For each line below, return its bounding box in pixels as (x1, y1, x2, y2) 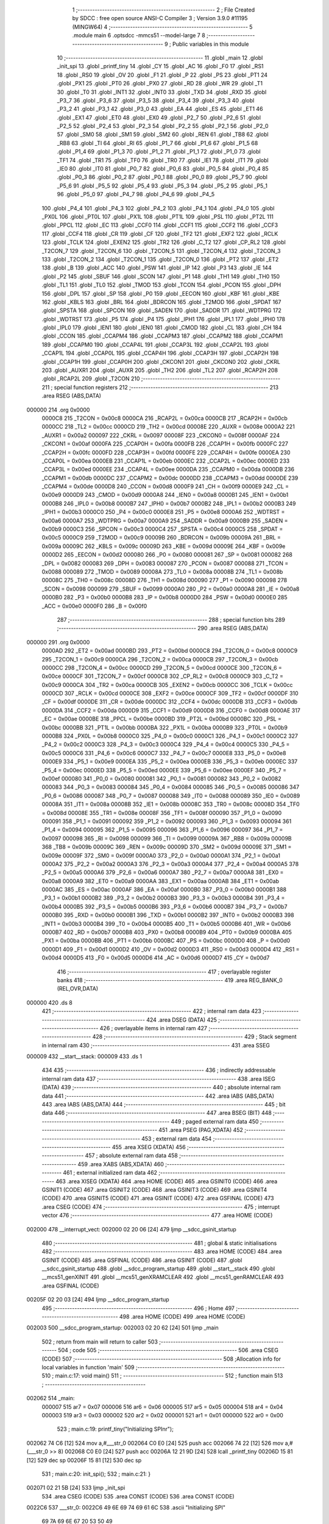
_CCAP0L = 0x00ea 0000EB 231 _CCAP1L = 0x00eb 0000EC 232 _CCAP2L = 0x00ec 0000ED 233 (41, 457, 290, 465)
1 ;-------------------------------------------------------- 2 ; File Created (72, 6, 255, 13)
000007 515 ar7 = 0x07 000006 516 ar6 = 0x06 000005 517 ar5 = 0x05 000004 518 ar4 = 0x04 (41, 1403, 283, 1411)
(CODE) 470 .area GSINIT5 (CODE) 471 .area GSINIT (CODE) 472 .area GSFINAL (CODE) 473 (41, 1195, 274, 1202)
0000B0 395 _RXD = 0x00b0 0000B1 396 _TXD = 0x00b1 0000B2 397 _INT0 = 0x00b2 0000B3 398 (41, 911, 295, 919)
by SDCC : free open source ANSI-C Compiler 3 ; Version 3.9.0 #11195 (72, 15, 248, 22)
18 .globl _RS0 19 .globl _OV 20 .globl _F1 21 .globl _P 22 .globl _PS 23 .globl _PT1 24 (57, 71, 268, 79)
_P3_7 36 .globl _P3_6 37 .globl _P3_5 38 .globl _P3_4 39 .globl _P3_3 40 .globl (57, 96, 255, 104)
